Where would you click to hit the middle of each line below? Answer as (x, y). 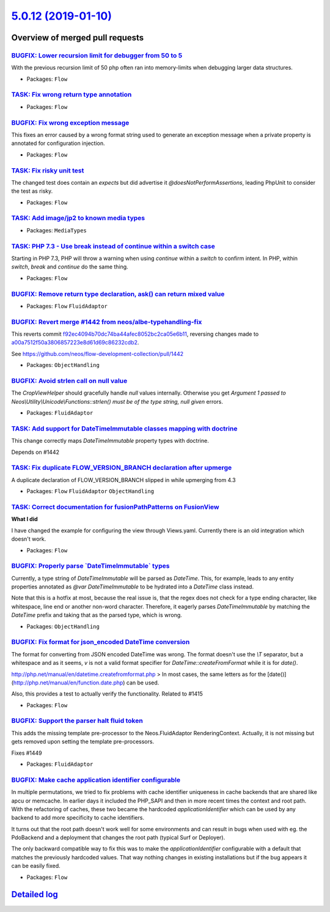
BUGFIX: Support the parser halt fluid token (77, 721)
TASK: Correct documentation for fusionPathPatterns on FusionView (115, 506)
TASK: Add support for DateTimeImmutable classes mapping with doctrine (124, 428)
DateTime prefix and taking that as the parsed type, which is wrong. (97, 615)
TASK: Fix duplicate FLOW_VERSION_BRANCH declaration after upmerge (122, 468)
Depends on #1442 (35, 452)
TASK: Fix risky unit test (48, 170)
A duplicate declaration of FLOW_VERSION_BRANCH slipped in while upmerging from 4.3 (123, 480)
